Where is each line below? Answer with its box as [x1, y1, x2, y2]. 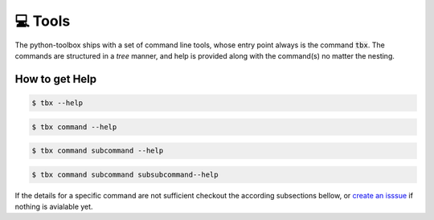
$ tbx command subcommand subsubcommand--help [31, 169, 219, 179]
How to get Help [14, 72, 97, 86]
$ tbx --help [31, 98, 84, 108]
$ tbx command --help [31, 122, 117, 132]
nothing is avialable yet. [14, 202, 93, 212]
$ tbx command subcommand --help [31, 146, 164, 156]
